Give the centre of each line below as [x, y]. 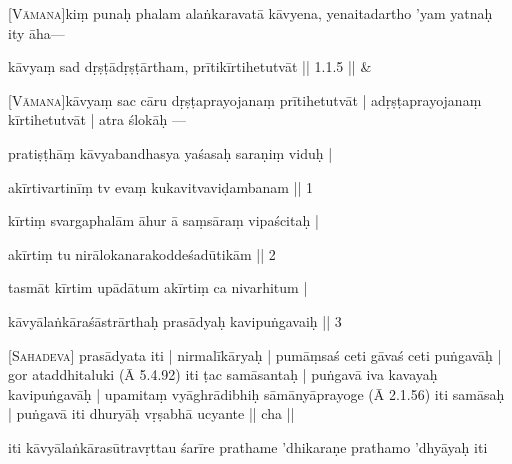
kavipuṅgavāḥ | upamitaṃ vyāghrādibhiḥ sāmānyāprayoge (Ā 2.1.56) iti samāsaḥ [256, 393]
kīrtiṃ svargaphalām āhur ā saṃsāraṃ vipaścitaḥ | [163, 220]
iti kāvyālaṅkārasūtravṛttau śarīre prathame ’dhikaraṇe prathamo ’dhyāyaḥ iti [248, 446]
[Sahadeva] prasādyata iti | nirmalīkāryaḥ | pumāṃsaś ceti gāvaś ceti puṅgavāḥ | [255, 354]
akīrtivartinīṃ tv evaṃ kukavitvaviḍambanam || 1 [160, 186]
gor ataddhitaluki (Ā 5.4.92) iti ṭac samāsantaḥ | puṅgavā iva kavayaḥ [223, 374]
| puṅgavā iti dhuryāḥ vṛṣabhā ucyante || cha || [151, 413]
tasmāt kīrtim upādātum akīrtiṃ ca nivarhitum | [158, 287]
